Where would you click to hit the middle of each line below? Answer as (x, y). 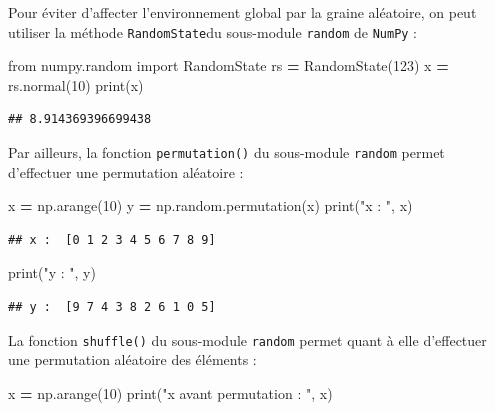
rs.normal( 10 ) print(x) (76, 84)
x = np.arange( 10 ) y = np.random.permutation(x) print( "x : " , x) (210, 205)
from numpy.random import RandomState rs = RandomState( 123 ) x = (228, 65)
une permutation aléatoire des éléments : (132, 359)
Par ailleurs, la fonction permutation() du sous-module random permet (226, 152)
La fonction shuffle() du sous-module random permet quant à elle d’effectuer (247, 339)
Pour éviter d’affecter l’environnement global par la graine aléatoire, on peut (242, 12)
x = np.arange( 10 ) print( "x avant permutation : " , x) (170, 392)
